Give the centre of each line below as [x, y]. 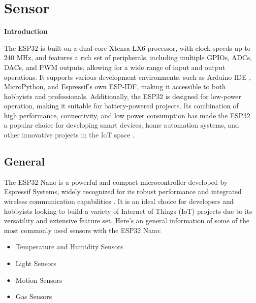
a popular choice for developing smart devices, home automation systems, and [122, 125]
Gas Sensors [34, 296]
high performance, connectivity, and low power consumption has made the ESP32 [127, 115]
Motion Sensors [39, 280]
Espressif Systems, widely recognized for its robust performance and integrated [123, 191]
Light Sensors [36, 263]
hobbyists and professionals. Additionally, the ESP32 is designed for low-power [123, 96]
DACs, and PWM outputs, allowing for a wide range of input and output [115, 67]
